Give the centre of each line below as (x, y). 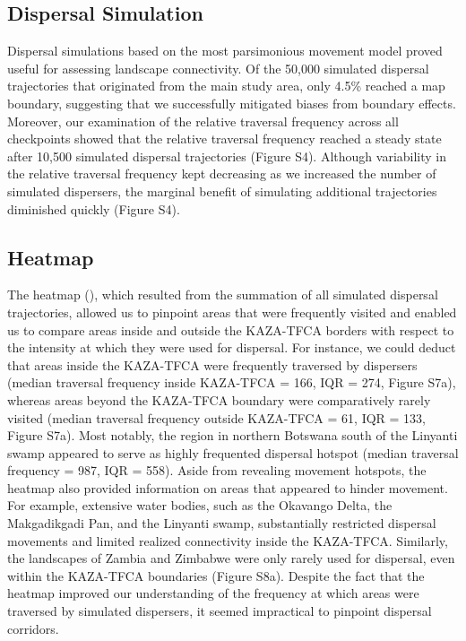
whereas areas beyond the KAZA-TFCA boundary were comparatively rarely (219, 399)
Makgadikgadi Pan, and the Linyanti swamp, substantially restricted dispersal (222, 523)
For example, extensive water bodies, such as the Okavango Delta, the (200, 505)
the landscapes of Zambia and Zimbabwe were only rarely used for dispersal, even (231, 558)
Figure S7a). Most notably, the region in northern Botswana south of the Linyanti (233, 435)
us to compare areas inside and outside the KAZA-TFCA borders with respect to (231, 329)
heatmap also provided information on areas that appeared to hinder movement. (228, 487)
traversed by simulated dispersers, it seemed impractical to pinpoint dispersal (220, 611)
